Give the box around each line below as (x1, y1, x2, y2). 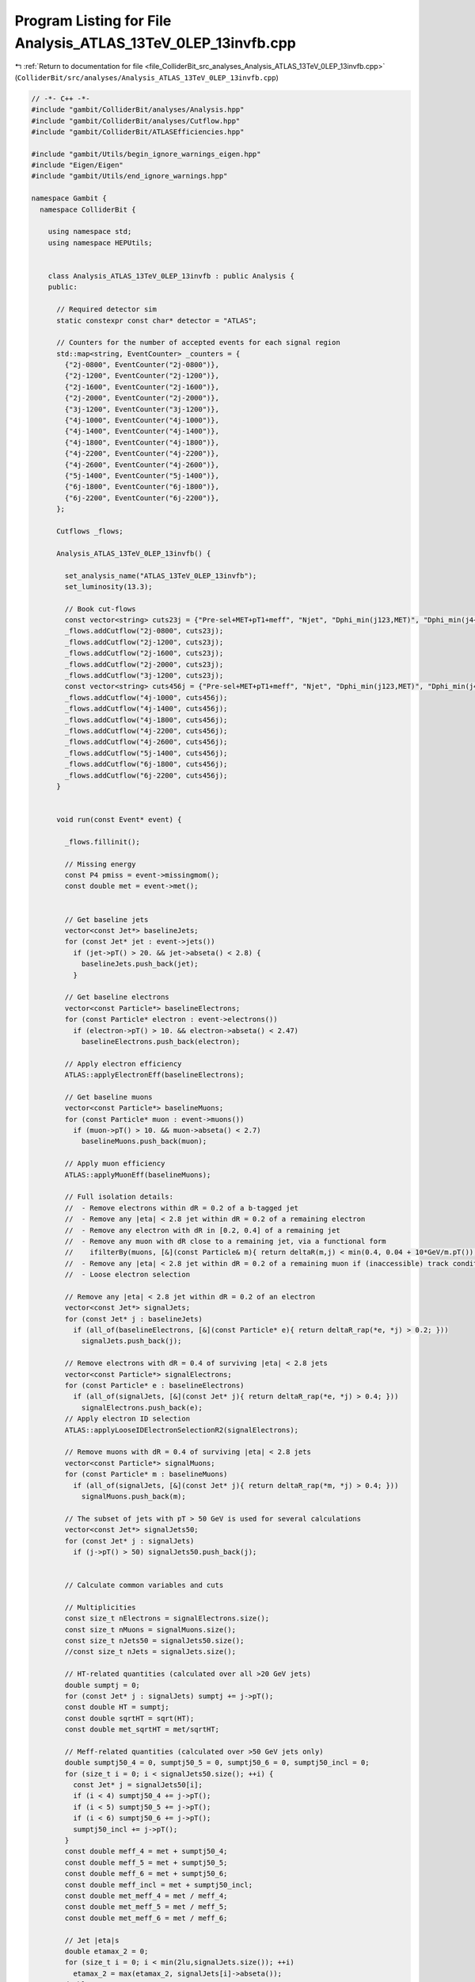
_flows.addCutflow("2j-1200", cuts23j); (64, 637, 224, 646)
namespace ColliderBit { (40, 205, 136, 214)
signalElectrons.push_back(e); (81, 1403, 203, 1412)
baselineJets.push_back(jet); (81, 959, 199, 969)
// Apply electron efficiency (64, 1059, 182, 1068)
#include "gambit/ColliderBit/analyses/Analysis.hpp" (31, 105, 245, 114)
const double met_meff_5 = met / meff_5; (64, 1903, 228, 1911)
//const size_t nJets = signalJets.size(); (64, 1647, 237, 1656)
